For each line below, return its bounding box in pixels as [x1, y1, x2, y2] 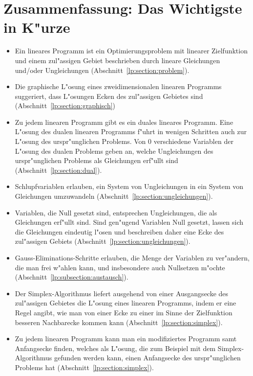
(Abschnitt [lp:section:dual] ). [15, 164, 102, 175]
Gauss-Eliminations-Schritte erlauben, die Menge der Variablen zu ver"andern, [15, 253, 250, 262]
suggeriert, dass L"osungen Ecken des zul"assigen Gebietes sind [15, 91, 203, 101]
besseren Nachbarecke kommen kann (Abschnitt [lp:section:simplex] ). [15, 317, 223, 327]
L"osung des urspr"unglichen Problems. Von [15, 136, 146, 146]
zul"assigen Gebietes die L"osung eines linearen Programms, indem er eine [15, 298, 236, 308]
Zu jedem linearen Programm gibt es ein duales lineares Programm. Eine [15, 117, 233, 127]
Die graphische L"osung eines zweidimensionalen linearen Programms [15, 81, 222, 92]
